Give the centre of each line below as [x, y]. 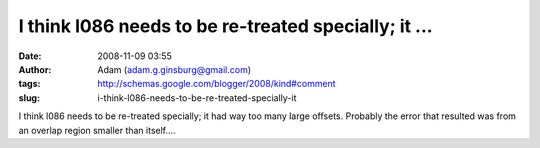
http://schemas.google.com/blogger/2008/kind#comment [216, 84]
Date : [30, 56]
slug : [29, 97]
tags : [29, 84]
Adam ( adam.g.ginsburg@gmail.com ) [174, 69]
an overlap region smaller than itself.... [97, 130]
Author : [35, 69]
